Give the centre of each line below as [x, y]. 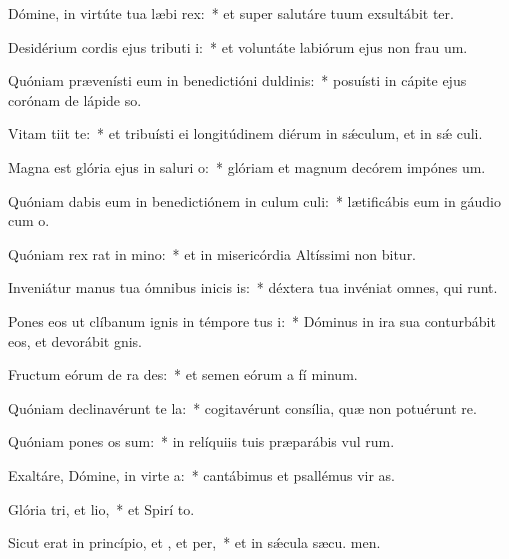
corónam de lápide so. [75, 99]
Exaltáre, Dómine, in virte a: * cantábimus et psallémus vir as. [201, 474]
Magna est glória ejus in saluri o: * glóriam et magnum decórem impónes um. [247, 166]
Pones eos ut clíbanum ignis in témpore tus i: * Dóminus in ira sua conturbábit [252, 320]
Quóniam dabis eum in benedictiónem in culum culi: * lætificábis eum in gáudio [254, 200]
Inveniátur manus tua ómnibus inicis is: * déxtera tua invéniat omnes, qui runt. [253, 287]
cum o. [29, 220]
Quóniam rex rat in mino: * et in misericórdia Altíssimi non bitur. [212, 253]
